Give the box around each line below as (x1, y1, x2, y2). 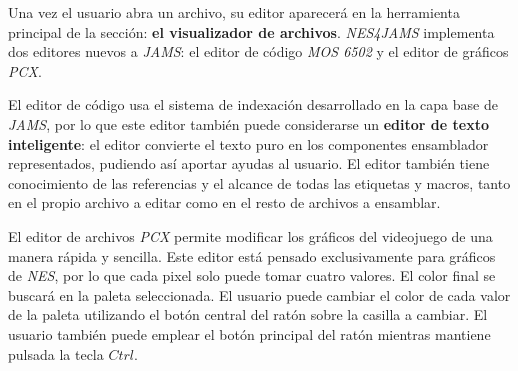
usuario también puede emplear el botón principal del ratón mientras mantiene (8, 323, 491, 344)
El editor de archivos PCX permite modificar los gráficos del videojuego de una (8, 225, 493, 246)
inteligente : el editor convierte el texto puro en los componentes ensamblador (8, 133, 489, 154)
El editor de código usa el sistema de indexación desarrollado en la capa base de (8, 94, 498, 115)
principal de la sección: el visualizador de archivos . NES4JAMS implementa (8, 21, 495, 42)
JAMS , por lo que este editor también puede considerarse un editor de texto (8, 113, 489, 134)
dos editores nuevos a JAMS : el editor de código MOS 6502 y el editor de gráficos (8, 41, 509, 62)
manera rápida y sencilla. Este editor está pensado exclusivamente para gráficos (8, 245, 496, 266)
